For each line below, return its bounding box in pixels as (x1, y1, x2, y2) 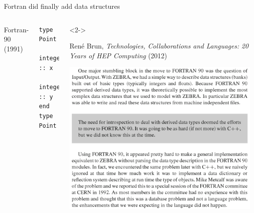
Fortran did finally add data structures (4, 1, 120, 11)
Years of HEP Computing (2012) (69, 50, 168, 60)
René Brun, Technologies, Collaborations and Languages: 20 (69, 41, 249, 51)
